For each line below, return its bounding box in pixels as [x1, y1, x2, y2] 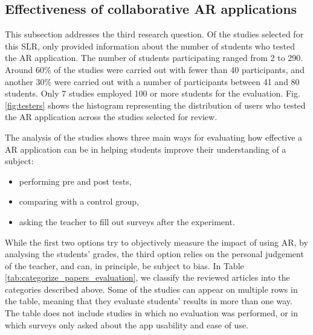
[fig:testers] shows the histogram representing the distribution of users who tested [5, 98, 306, 111]
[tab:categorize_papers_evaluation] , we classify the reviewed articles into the [5, 271, 290, 284]
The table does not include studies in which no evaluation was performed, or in [5, 307, 298, 319]
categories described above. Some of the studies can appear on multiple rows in [5, 282, 298, 295]
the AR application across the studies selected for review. [5, 110, 218, 123]
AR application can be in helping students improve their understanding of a [5, 142, 286, 155]
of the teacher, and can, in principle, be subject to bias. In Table [5, 259, 244, 272]
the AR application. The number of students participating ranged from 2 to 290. [5, 51, 303, 64]
